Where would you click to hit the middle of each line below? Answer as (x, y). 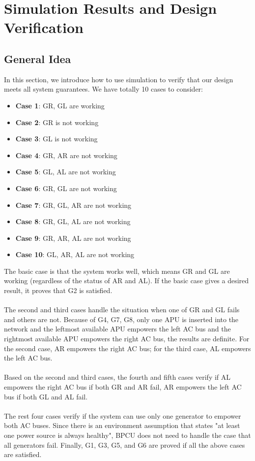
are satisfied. (23, 454)
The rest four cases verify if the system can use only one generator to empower (123, 415)
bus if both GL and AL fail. (46, 396)
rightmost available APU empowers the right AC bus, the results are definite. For (127, 339)
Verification (44, 27)
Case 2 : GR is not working (57, 122)
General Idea (38, 58)
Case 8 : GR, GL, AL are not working (73, 221)
